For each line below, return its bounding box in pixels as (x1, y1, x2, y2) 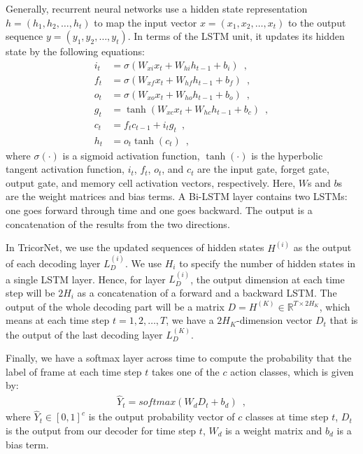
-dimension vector (236, 313, 313, 327)
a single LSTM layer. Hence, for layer (6, 271, 166, 286)
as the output (293, 240, 352, 255)
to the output (287, 15, 346, 29)
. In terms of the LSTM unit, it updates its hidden (127, 29, 345, 43)
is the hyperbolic (251, 148, 323, 162)
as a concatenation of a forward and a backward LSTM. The (77, 285, 337, 299)
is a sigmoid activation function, (62, 148, 200, 162)
